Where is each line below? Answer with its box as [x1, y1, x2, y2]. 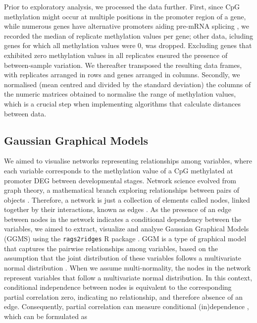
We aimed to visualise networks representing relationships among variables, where [4, 156, 252, 166]
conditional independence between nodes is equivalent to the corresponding [4, 282, 232, 292]
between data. [4, 108, 47, 118]
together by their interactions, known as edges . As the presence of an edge [4, 204, 231, 215]
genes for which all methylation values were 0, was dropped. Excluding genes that [4, 40, 252, 51]
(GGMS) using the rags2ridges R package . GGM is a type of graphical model [4, 233, 247, 244]
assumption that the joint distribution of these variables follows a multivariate [4, 253, 241, 263]
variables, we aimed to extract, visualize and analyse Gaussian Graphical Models [4, 223, 249, 234]
